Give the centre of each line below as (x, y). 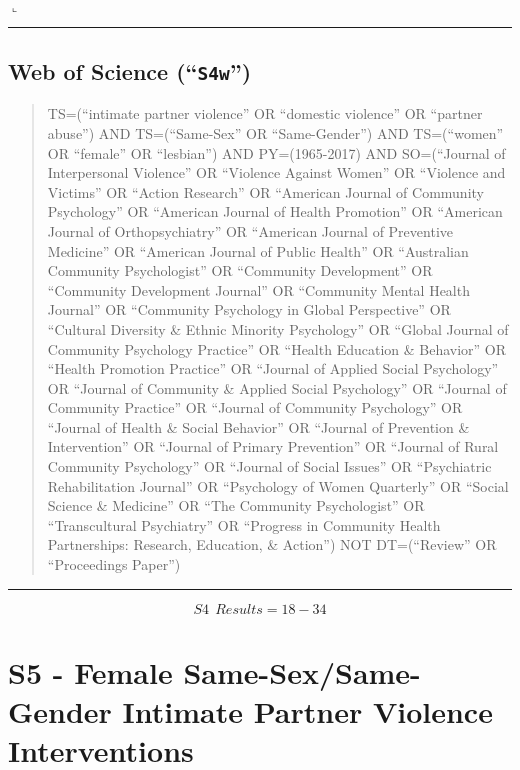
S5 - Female (90, 671)
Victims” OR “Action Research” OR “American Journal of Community (265, 191)
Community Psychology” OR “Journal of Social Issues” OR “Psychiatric (269, 466)
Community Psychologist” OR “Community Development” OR (240, 270)
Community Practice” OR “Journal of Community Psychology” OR (255, 407)
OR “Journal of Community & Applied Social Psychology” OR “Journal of (277, 387)
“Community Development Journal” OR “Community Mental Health (258, 289)
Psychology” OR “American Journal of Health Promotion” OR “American (275, 211)
